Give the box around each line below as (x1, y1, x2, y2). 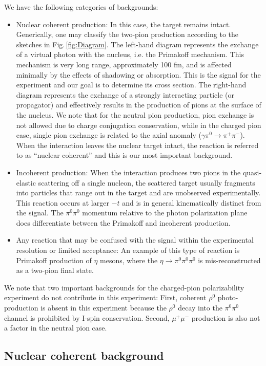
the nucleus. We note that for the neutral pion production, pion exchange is (16, 109, 254, 120)
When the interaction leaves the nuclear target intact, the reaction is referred (16, 139, 259, 150)
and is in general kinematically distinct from (122, 197, 261, 208)
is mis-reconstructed (198, 254, 261, 265)
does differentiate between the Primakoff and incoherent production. (16, 217, 231, 228)
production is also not (191, 312, 260, 323)
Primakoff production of (16, 254, 92, 265)
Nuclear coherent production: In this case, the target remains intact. (16, 19, 231, 29)
